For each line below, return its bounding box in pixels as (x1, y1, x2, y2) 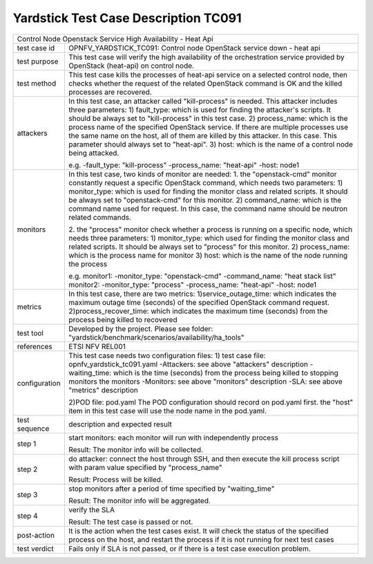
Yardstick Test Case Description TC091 (12, 10, 242, 26)
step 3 (17, 489, 38, 499)
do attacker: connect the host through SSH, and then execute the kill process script (68, 453, 340, 463)
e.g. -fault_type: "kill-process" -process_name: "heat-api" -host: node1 (68, 160, 300, 169)
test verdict (17, 543, 55, 553)
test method (17, 78, 57, 88)
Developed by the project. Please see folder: (68, 323, 213, 333)
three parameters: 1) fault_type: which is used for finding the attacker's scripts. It (68, 104, 332, 114)
